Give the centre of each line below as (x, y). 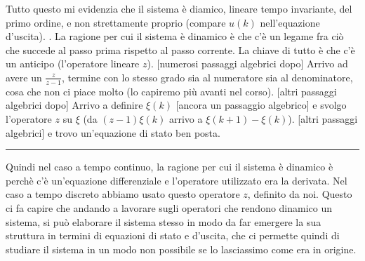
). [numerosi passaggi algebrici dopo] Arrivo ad (247, 63)
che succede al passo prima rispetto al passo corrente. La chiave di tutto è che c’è (180, 49)
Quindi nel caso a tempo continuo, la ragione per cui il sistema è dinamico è (170, 167)
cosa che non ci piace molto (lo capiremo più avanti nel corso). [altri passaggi (171, 91)
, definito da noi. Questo (300, 194)
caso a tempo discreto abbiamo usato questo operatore (123, 194)
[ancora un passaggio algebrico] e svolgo (261, 105)
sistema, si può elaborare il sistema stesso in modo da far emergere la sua (164, 221)
